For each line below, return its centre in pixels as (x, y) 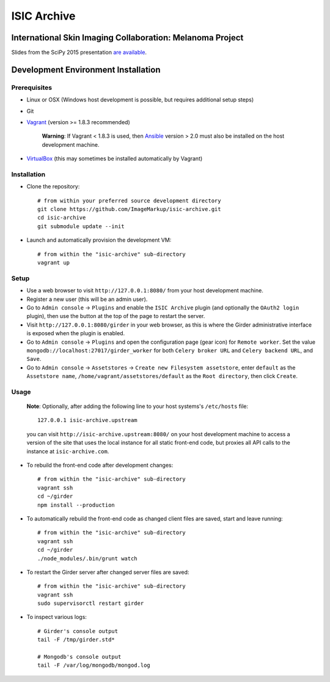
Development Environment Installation (86, 69)
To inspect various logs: (57, 617)
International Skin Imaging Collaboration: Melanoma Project (127, 38)
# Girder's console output (78, 631)
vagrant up (54, 263)
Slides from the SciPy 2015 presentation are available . (79, 53)
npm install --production (76, 505)
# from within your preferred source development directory (129, 201)
